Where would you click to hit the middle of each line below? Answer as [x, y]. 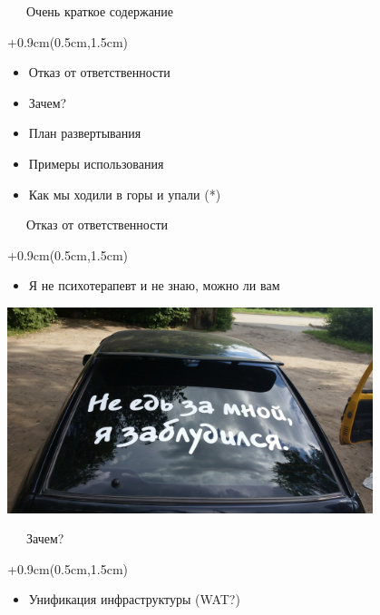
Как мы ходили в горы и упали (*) [125, 194]
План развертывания [85, 133]
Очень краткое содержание [100, 11]
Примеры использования [96, 163]
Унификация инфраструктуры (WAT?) [134, 599]
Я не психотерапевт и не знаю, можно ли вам [154, 285]
